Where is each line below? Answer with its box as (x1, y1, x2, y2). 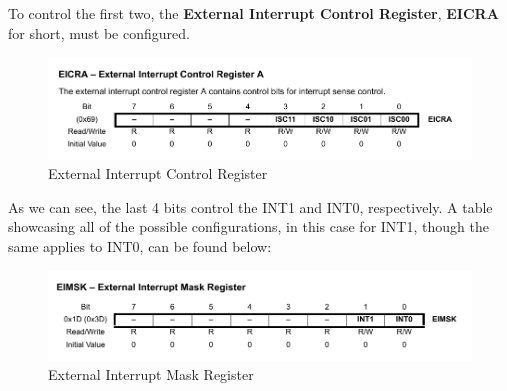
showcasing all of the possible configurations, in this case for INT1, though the (8, 216, 489, 237)
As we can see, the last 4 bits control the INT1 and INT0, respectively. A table (8, 196, 493, 217)
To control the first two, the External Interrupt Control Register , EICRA (8, 3, 499, 23)
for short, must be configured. (8, 22, 190, 43)
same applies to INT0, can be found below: (8, 235, 272, 256)
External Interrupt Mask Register (48, 364, 254, 385)
